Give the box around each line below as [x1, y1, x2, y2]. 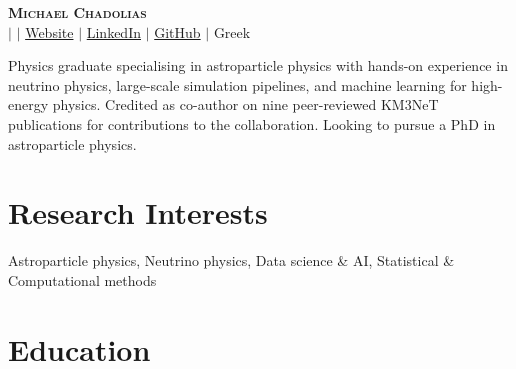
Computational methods [8, 269, 157, 290]
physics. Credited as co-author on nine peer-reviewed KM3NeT [52, 94, 439, 115]
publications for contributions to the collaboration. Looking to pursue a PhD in [8, 113, 496, 134]
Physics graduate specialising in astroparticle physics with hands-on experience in [8, 55, 508, 76]
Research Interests [8, 192, 268, 233]
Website [25, 21, 74, 42]
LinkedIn [86, 21, 141, 42]
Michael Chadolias [8, 2, 147, 22]
